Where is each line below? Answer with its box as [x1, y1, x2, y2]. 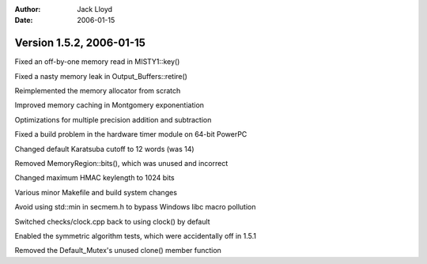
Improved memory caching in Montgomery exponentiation [14, 100, 205, 110]
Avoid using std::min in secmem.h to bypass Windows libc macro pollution [14, 202, 256, 212]
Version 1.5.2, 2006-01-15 [14, 36, 146, 50]
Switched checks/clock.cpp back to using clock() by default [14, 217, 210, 226]
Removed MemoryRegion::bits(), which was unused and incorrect [14, 159, 229, 168]
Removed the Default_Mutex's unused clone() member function [14, 246, 221, 255]
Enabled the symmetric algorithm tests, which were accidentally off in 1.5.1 [14, 231, 257, 240]
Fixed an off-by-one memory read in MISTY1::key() [14, 57, 180, 66]
